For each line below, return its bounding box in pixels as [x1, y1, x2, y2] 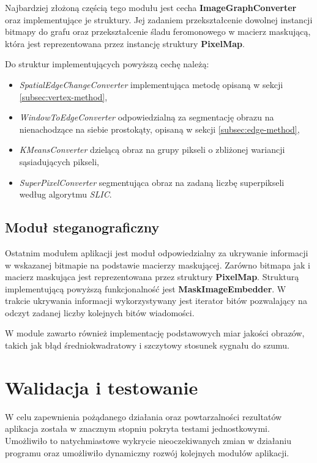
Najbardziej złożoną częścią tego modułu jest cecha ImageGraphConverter [5, 1, 297, 13]
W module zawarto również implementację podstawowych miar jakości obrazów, [5, 327, 305, 339]
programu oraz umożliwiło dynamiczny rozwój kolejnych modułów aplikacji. [5, 446, 289, 459]
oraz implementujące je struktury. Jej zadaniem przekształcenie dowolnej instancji [5, 13, 313, 26]
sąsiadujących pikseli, [19, 155, 99, 168]
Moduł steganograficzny [5, 218, 160, 237]
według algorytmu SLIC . [19, 188, 112, 201]
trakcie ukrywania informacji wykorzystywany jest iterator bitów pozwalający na [5, 294, 307, 307]
